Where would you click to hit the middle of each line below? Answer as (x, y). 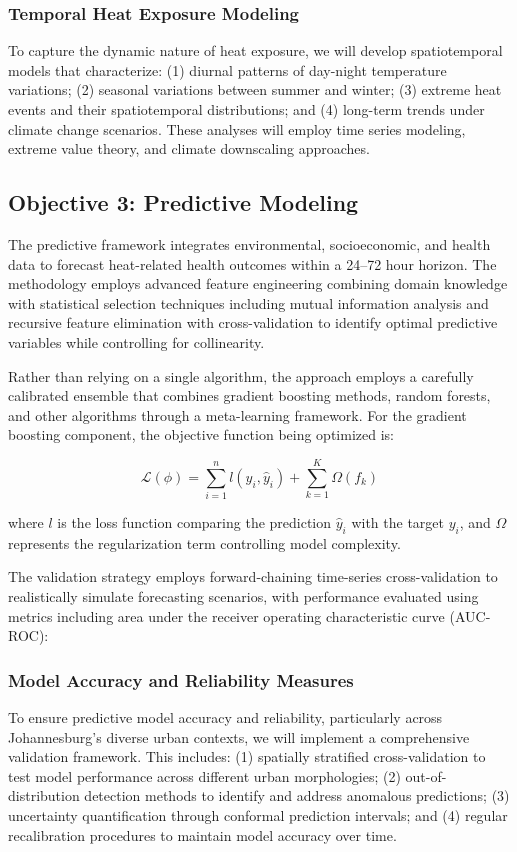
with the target (398, 522)
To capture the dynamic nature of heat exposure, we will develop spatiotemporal (255, 50)
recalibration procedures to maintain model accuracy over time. (202, 834)
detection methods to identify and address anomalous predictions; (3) (297, 795)
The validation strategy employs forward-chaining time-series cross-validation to (253, 576)
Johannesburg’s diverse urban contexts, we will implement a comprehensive (239, 736)
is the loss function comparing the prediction (194, 522)
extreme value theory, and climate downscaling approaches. (189, 148)
